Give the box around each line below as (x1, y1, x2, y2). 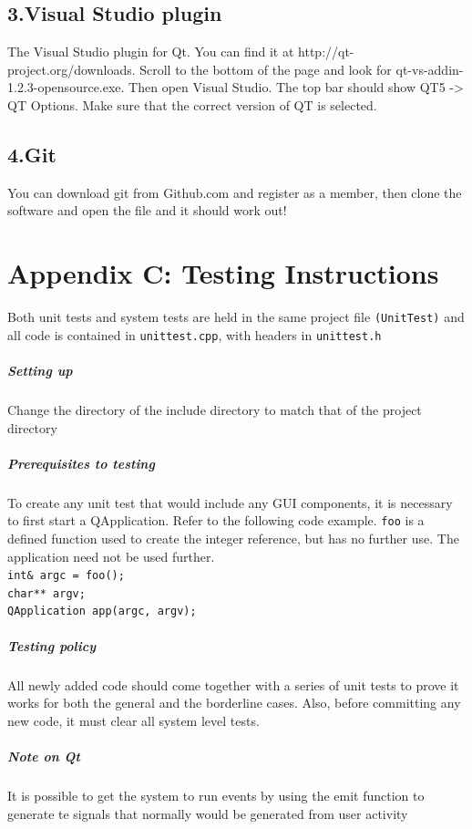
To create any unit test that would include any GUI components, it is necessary (7, 492, 453, 512)
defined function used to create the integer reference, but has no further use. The (7, 528, 459, 547)
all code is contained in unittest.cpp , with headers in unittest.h (7, 325, 382, 344)
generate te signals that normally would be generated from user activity (7, 803, 408, 823)
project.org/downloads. (7, 59, 136, 78)
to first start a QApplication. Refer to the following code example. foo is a (7, 511, 425, 530)
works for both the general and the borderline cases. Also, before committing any (7, 693, 461, 712)
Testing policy (7, 636, 97, 655)
